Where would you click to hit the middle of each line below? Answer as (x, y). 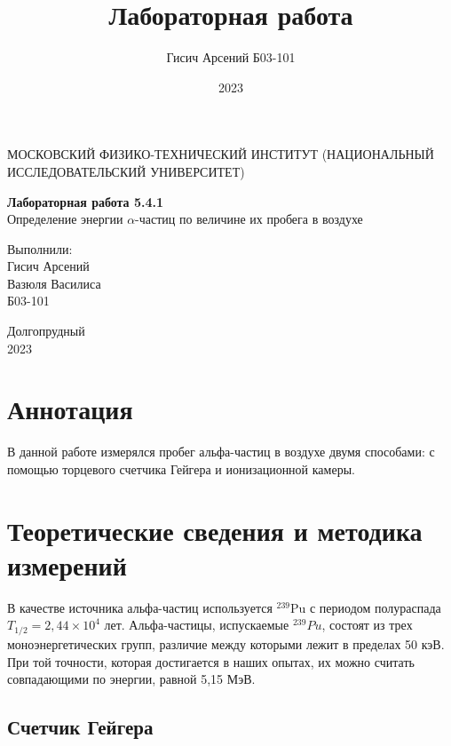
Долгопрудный (46, 331)
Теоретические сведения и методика (215, 530)
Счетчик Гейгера (80, 727)
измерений (67, 564)
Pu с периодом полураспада (365, 607)
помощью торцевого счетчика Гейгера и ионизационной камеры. (181, 468)
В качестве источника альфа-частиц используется (140, 607)
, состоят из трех (367, 625)
